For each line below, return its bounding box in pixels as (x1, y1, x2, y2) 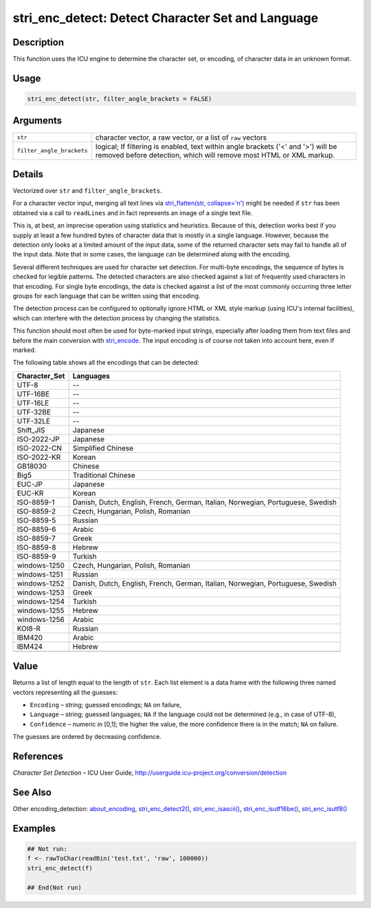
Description (12, 36, 65, 48)
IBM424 (16, 641, 43, 651)
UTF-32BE (16, 407, 52, 417)
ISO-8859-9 (16, 551, 56, 561)
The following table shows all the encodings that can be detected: (12, 358, 199, 367)
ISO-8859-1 (16, 497, 55, 507)
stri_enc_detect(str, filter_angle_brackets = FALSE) (27, 95, 212, 103)
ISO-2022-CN (16, 443, 62, 453)
